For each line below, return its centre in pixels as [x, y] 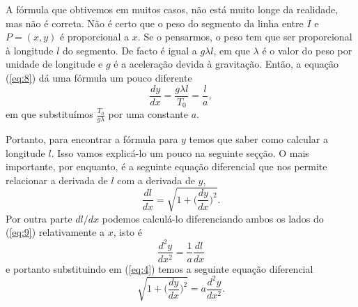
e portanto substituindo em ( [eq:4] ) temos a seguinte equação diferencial [159, 268]
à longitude [30, 50]
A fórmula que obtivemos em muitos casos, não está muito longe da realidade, [172, 9]
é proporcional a [94, 37]
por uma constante [148, 114]
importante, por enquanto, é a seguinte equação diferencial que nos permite [166, 166]
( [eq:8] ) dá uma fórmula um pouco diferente [99, 77]
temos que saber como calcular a [258, 138]
